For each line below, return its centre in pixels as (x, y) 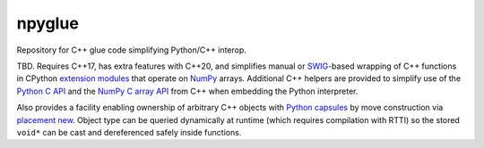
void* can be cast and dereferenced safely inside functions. (129, 132)
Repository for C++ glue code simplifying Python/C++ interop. (131, 50)
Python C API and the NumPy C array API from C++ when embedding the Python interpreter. (187, 91)
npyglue (48, 23)
